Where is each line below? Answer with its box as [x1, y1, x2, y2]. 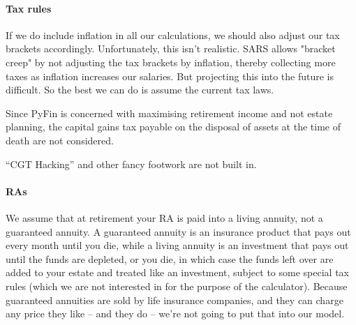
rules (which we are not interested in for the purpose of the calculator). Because [6, 278, 348, 293]
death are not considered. [6, 133, 114, 147]
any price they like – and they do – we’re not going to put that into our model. [6, 306, 345, 321]
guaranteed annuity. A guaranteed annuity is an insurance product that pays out [6, 224, 351, 239]
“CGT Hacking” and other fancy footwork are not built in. [6, 156, 257, 171]
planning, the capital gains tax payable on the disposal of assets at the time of [6, 119, 341, 134]
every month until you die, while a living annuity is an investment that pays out [6, 238, 349, 252]
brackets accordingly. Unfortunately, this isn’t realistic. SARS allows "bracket [6, 41, 336, 56]
